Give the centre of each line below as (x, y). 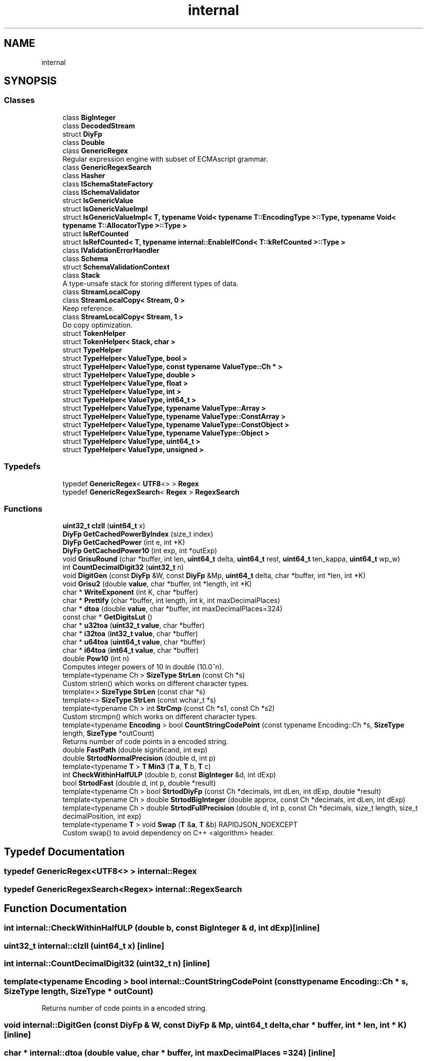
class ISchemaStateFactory (108, 184)
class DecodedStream (99, 125)
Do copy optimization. (98, 325)
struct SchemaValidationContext (116, 267)
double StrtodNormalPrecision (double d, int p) (139, 758)
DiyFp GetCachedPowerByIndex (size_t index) (138, 534)
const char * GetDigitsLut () (107, 617)
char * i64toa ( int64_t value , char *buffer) (131, 650)
